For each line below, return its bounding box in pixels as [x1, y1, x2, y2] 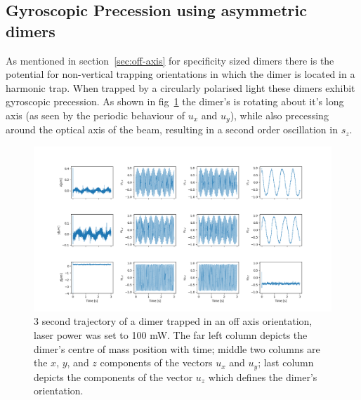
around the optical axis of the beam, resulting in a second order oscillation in [6, 122, 338, 137]
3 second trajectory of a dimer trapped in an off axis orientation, [34, 314, 313, 328]
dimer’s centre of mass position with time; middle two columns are [34, 341, 320, 356]
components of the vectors [100, 355, 213, 370]
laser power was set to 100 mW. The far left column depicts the [34, 327, 308, 342]
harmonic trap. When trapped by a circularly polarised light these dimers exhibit [6, 80, 355, 95]
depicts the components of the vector [34, 369, 193, 384]
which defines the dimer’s [208, 369, 317, 384]
